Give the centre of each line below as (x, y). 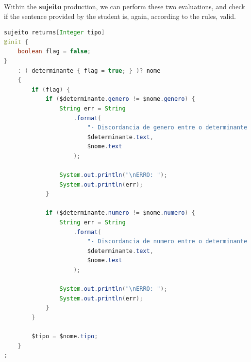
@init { (16, 42)
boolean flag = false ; (54, 52)
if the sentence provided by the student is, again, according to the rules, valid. (120, 16)
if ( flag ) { (51, 89)
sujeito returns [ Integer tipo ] (54, 33)
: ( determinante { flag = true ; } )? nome (89, 71)
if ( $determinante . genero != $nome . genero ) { (120, 99)
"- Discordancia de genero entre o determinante (167, 128)
